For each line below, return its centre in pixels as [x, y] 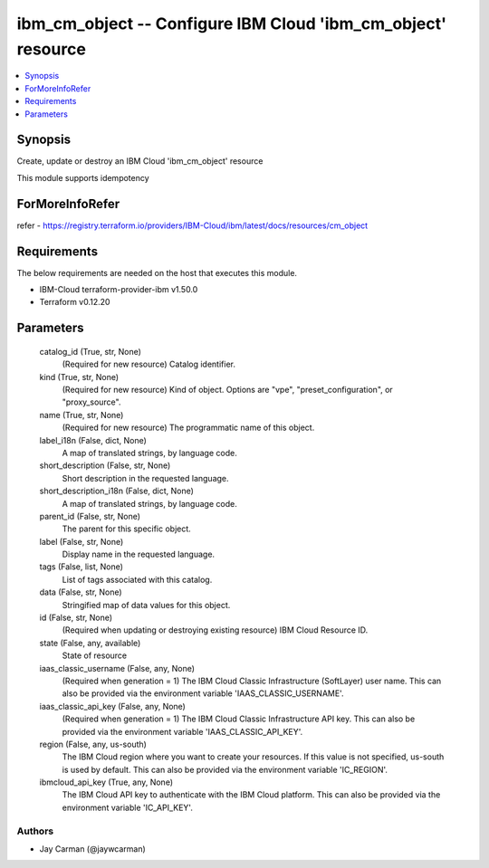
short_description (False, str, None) [105, 465]
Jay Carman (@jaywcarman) [93, 849]
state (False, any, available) [90, 643]
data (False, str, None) [81, 592]
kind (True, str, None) [79, 377]
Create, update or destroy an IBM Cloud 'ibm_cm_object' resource [140, 161]
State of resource [95, 655]
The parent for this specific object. [127, 529]
